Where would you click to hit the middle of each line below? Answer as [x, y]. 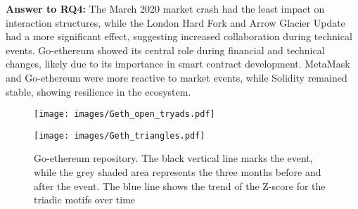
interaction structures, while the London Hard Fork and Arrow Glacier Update [175, 22]
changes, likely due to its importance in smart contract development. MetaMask [178, 64]
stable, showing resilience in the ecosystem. [98, 91]
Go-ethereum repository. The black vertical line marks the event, [173, 158]
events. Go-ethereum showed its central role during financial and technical [165, 50]
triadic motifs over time [85, 199]
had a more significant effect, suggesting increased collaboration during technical [179, 36]
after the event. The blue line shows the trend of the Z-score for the [180, 185]
